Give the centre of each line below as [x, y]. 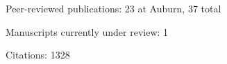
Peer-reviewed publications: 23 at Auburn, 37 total [113, 8]
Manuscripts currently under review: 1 [87, 31]
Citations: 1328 [38, 55]
